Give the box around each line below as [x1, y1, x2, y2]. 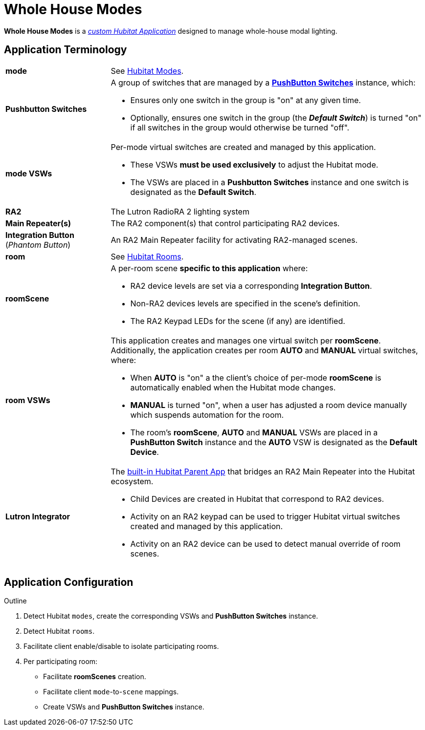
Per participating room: [23, 657, 98, 666]
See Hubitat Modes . [111, 65, 184, 76]
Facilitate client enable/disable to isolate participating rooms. [23, 642, 219, 651]
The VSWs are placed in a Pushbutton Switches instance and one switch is [130, 177, 409, 187]
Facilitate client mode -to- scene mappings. [43, 687, 179, 696]
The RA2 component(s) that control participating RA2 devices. [111, 218, 340, 228]
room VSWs [5, 395, 50, 405]
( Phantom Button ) [5, 239, 71, 250]
